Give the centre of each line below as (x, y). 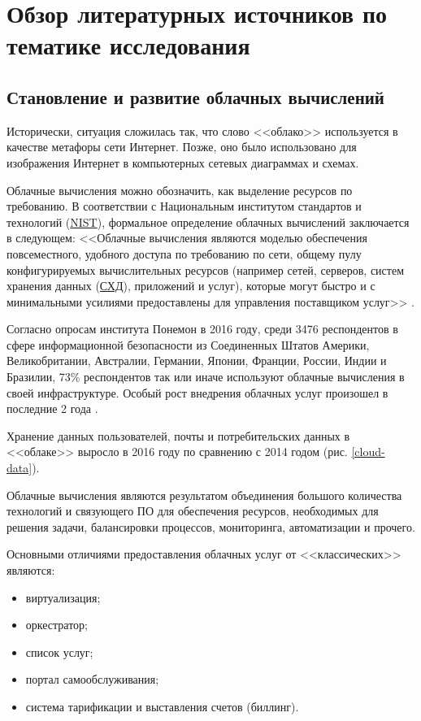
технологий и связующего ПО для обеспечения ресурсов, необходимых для (193, 511)
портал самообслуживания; (92, 679)
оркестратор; (56, 625)
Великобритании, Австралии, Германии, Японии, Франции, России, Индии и (197, 360)
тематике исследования (128, 45)
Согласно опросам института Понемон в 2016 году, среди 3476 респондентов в (202, 329)
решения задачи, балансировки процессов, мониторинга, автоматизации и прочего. (211, 526)
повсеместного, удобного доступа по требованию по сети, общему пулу (184, 253)
